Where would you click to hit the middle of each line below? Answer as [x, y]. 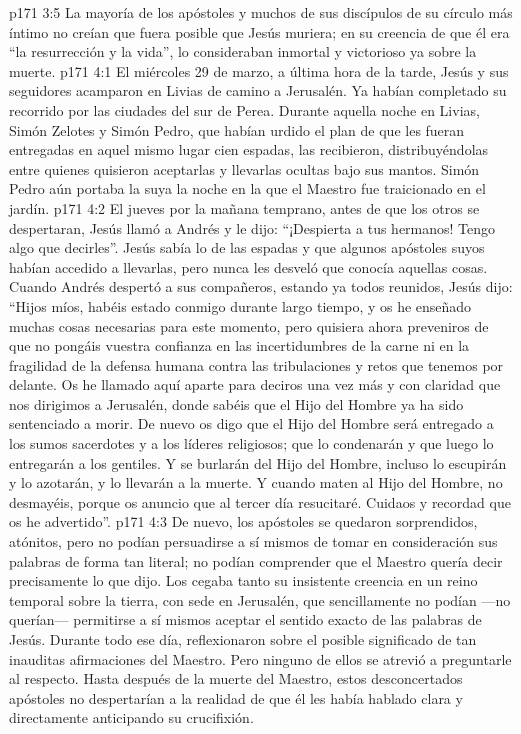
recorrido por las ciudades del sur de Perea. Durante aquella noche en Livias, [244, 109]
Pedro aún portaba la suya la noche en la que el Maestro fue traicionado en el [247, 188]
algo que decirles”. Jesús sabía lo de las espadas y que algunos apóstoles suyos [247, 247]
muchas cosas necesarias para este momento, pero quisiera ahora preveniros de [249, 325]
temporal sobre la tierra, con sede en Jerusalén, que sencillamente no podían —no [260, 599]
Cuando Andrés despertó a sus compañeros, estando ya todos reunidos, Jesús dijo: [261, 286]
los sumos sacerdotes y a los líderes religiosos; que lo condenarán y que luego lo [251, 443]
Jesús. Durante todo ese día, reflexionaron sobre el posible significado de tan [243, 639]
